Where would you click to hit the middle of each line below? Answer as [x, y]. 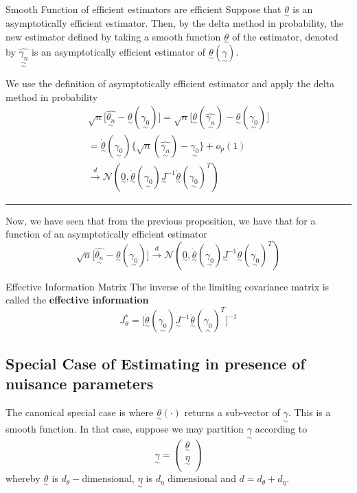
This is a [312, 412]
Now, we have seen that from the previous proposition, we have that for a [161, 220]
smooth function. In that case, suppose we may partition [125, 429]
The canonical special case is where [80, 412]
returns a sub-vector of [232, 412]
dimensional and [202, 478]
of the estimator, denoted [285, 36]
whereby [23, 478]
